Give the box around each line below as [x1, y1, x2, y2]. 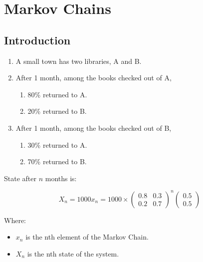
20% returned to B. [27, 106, 87, 116]
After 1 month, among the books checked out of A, [15, 72, 172, 83]
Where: [4, 215, 26, 225]
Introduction [4, 32, 71, 47]
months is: [45, 173, 77, 183]
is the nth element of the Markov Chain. [25, 232, 149, 242]
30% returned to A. [27, 139, 87, 150]
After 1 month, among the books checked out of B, [15, 122, 172, 133]
